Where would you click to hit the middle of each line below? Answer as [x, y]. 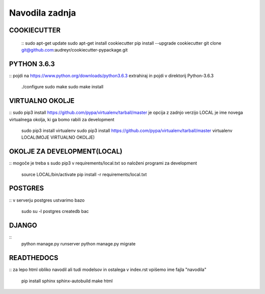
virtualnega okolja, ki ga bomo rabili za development [62, 119]
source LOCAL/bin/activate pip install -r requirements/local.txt [84, 174]
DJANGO [23, 225]
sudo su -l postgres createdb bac [55, 211]
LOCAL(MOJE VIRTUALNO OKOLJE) [58, 137]
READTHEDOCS [34, 258]
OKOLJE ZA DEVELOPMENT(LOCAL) [66, 151]
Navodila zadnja [42, 13]
